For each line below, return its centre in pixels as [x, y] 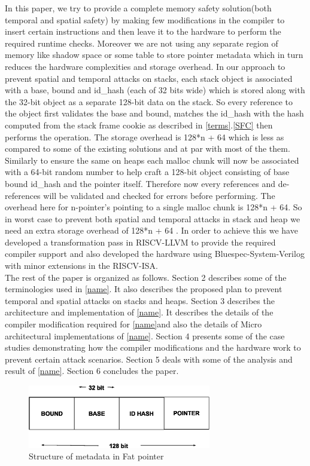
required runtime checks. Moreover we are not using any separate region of [142, 43]
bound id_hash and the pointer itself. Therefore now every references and [140, 183]
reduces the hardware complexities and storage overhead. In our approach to [145, 66]
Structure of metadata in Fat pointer [96, 456]
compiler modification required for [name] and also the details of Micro [133, 324]
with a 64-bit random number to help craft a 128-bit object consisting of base [147, 172]
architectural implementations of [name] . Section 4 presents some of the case [145, 335]
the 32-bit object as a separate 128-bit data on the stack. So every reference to [149, 101]
